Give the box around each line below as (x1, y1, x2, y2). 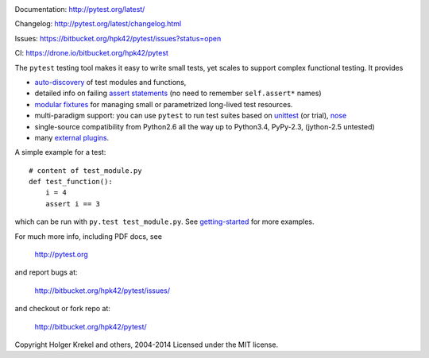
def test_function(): (29, 177, 113, 187)
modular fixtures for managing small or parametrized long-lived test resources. (34, 99, 293, 109)
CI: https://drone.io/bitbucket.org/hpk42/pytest (14, 48, 168, 58)
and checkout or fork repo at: (14, 304, 111, 314)
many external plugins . (34, 133, 110, 142)
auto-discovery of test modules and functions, (34, 77, 187, 87)
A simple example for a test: (14, 148, 106, 157)
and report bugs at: (14, 268, 79, 277)
